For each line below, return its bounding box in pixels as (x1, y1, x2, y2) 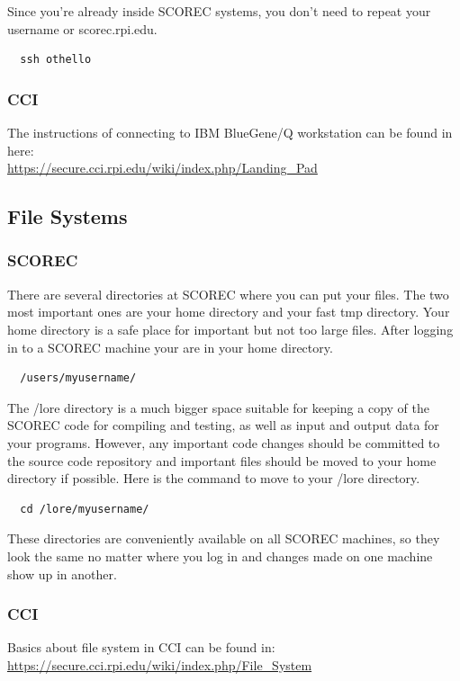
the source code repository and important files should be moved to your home (7, 451, 437, 470)
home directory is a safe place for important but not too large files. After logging (7, 319, 454, 338)
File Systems (7, 202, 128, 230)
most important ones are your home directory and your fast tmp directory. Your (7, 302, 450, 321)
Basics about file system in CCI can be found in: (7, 638, 275, 657)
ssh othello (20, 53, 92, 67)
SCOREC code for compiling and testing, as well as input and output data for (7, 416, 439, 435)
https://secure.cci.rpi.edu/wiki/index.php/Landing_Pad (7, 158, 318, 177)
